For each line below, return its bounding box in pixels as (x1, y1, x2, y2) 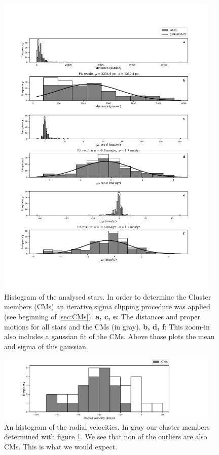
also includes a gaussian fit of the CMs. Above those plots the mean (4, 331, 215, 342)
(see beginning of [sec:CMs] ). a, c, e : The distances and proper (4, 311, 201, 322)
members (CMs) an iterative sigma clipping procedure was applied (4, 301, 210, 312)
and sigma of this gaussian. (4, 341, 88, 351)
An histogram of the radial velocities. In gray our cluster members (4, 421, 210, 432)
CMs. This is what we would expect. (4, 441, 118, 451)
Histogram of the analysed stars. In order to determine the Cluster (4, 291, 211, 302)
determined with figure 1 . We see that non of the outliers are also (4, 431, 207, 442)
